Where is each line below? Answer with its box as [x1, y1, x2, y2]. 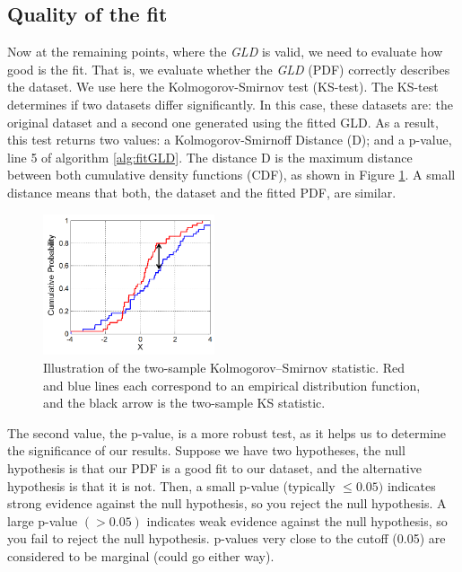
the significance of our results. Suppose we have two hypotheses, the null [7, 441, 405, 460]
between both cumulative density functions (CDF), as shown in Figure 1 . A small [7, 165, 456, 184]
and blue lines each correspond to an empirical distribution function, [43, 375, 421, 394]
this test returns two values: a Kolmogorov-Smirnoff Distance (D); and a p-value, [7, 130, 452, 149]
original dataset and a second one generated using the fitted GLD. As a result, [7, 112, 439, 131]
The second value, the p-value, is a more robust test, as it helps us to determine [7, 423, 447, 442]
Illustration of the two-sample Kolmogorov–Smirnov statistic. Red [43, 358, 405, 377]
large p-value [7, 511, 78, 530]
